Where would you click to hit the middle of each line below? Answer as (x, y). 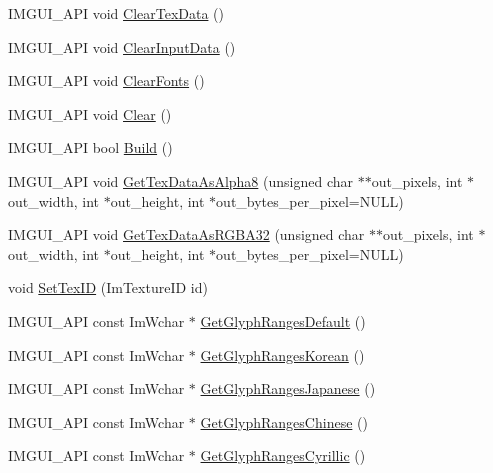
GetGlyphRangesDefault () (283, 320)
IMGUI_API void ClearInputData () (122, 46)
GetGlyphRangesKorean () (282, 354)
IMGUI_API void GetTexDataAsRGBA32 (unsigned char (186, 234)
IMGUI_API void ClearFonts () (106, 80)
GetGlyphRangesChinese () (284, 421)
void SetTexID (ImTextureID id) (108, 287)
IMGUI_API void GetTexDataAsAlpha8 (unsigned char (180, 180)
